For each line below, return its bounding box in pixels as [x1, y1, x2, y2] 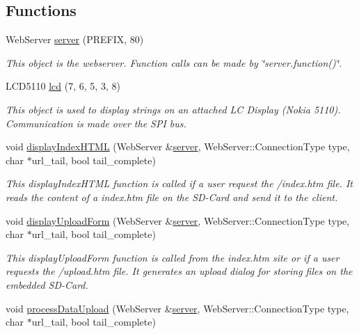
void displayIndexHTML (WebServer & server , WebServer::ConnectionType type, [6, 139, 350, 154]
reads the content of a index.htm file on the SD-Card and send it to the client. [6, 189, 338, 204]
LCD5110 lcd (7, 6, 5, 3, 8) [6, 79, 120, 93]
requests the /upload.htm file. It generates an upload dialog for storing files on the [6, 264, 353, 278]
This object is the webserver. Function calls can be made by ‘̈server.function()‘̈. [6, 55, 342, 70]
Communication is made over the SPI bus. [6, 116, 186, 130]
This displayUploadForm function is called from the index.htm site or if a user [6, 250, 340, 264]
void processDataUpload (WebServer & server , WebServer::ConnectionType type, [6, 301, 349, 315]
